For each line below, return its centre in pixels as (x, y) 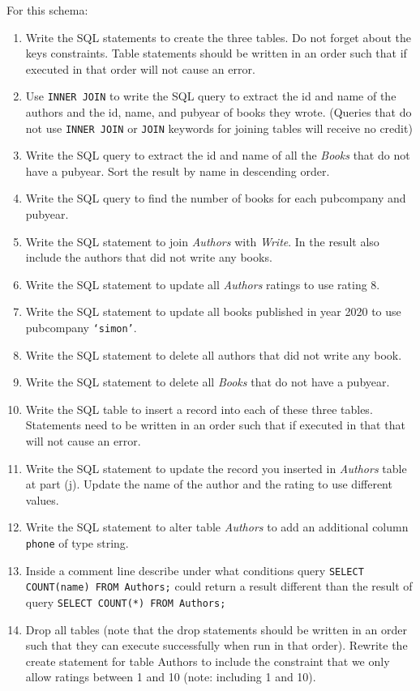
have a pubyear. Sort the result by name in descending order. (178, 171)
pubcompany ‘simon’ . (81, 328)
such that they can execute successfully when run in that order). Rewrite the (216, 645)
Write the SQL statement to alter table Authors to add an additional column (217, 527)
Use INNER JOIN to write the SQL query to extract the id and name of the (211, 96)
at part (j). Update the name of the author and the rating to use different (209, 484)
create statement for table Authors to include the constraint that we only (208, 661)
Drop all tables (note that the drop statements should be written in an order (216, 629)
